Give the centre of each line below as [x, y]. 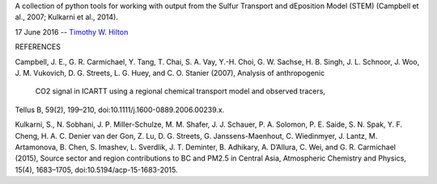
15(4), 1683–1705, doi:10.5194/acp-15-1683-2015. [96, 169]
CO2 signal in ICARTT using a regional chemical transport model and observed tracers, [180, 91]
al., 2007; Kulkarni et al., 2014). [67, 17]
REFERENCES [38, 47]
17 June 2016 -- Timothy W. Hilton [72, 31]
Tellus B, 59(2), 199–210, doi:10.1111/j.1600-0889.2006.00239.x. [120, 110]
